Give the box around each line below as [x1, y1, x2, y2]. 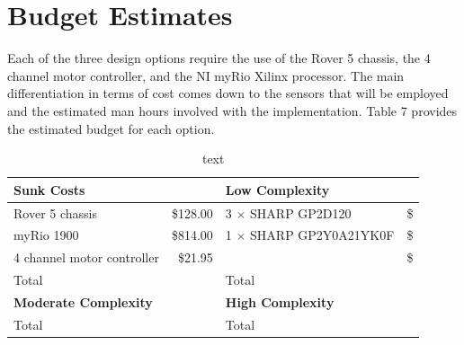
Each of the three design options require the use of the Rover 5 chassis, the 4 [7, 49, 431, 67]
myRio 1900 [13, 226, 79, 244]
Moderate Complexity [13, 292, 153, 311]
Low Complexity [225, 180, 330, 199]
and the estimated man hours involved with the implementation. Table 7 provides [7, 101, 458, 119]
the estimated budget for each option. [7, 119, 215, 137]
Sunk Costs [13, 180, 85, 199]
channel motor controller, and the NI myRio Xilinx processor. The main [7, 66, 405, 84]
